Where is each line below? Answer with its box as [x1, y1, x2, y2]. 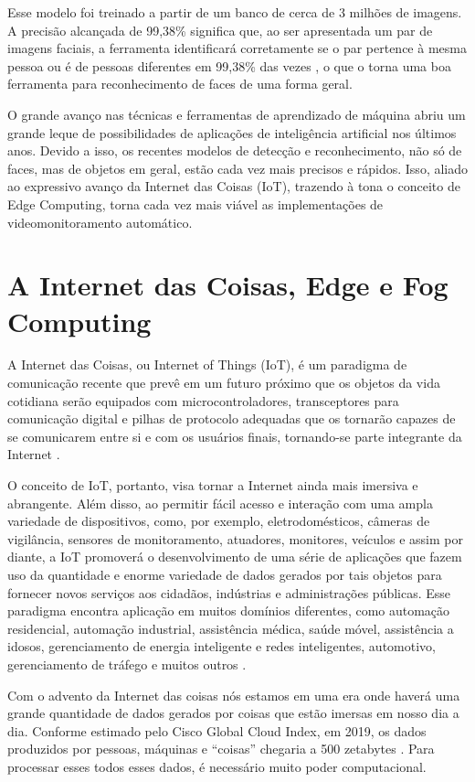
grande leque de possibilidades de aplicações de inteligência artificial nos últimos [7, 123, 457, 142]
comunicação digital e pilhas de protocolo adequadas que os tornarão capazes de [7, 409, 456, 428]
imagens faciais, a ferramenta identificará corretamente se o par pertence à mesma [7, 38, 467, 58]
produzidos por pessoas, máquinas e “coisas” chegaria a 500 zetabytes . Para [7, 739, 435, 758]
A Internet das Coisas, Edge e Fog [7, 266, 449, 304]
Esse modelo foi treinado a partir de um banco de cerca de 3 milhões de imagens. [7, 3, 462, 21]
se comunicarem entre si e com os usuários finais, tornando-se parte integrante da [7, 426, 462, 445]
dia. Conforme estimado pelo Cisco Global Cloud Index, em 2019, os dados [7, 721, 427, 740]
